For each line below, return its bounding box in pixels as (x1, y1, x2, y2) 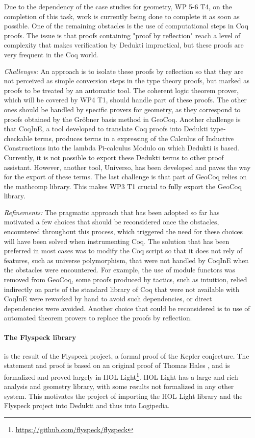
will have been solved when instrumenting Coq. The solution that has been (4, 236, 229, 246)
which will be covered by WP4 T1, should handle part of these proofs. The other (4, 95, 247, 105)
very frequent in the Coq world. (4, 49, 99, 59)
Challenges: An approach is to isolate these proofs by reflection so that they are (4, 66, 244, 76)
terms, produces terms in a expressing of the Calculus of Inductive (34, 133, 234, 143)
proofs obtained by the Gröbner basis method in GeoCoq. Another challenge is (4, 114, 241, 124)
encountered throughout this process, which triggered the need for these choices (4, 226, 243, 237)
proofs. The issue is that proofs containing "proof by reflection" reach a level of (4, 30, 241, 40)
